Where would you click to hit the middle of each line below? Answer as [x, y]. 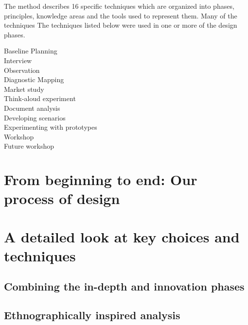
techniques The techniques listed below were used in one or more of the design [121, 25]
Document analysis [32, 108]
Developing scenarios [35, 117]
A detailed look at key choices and [122, 236]
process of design [62, 198]
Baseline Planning [31, 51]
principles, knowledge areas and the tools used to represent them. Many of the [121, 15]
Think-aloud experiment [40, 98]
